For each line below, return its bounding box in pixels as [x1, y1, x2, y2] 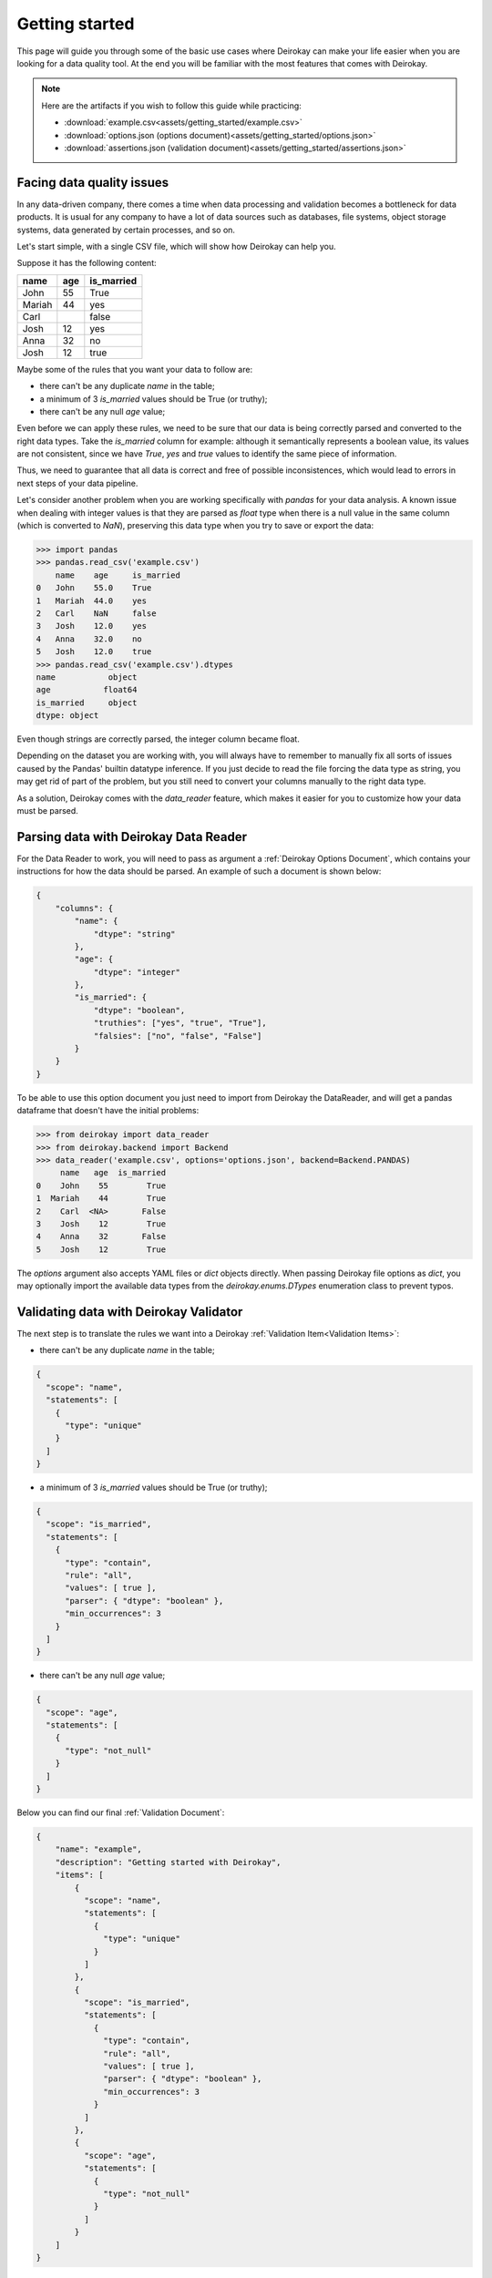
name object [36, 672, 138, 682]
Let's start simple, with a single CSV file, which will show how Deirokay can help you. [16, 241, 336, 251]
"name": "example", [55, 1844, 143, 1854]
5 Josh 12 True [36, 1244, 167, 1255]
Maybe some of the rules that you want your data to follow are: [16, 364, 253, 375]
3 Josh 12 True [36, 1218, 167, 1229]
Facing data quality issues [16, 174, 169, 190]
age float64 [36, 684, 138, 695]
